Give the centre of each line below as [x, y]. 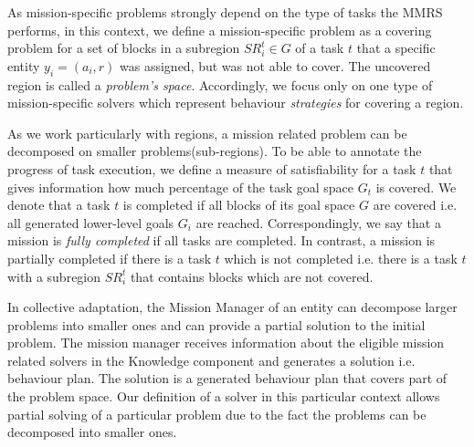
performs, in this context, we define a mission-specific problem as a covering [220, 30]
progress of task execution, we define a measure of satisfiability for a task [212, 168]
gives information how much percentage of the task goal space [181, 187]
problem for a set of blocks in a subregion [124, 48]
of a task [320, 48]
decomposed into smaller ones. [92, 432]
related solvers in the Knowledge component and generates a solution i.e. [211, 360]
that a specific [396, 48]
